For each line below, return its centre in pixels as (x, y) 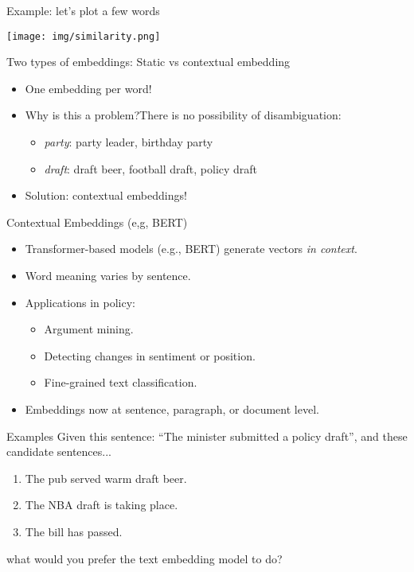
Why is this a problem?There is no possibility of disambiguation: (183, 115)
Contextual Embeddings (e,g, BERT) (97, 222)
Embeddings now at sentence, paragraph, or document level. (172, 409)
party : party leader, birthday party (129, 142)
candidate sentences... (59, 451)
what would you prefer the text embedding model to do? (145, 558)
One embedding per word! (88, 88)
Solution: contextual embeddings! (106, 195)
